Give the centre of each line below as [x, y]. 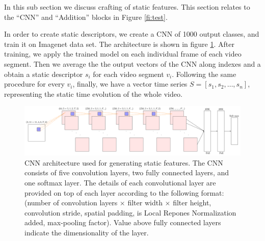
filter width [145, 203]
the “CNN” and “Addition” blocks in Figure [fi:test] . [86, 17]
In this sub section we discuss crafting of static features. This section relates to [127, 7]
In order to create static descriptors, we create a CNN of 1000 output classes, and [132, 34]
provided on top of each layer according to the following [112, 192]
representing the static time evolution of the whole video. [93, 93]
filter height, [192, 203]
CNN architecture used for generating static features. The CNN [124, 162]
